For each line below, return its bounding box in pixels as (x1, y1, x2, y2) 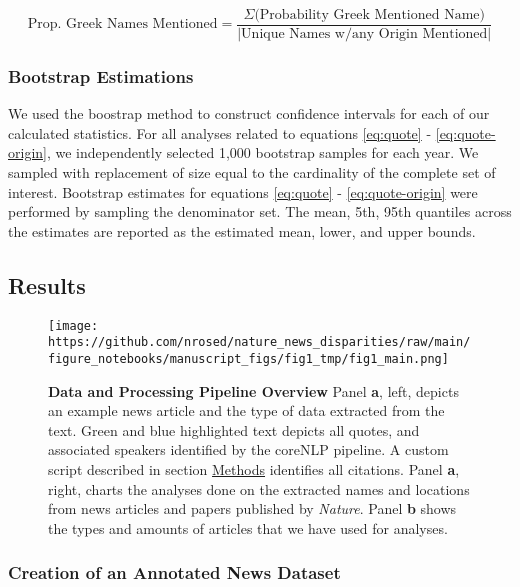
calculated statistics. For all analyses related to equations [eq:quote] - (8, 122, 432, 143)
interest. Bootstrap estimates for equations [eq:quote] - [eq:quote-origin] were (8, 181, 478, 202)
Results (8, 269, 86, 300)
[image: (48, 318, 99, 333)
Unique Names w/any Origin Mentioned (241, 27, 488, 42)
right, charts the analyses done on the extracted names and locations (48, 478, 470, 499)
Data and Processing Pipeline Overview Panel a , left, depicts (48, 380, 459, 401)
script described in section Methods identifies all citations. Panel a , (48, 458, 460, 479)
